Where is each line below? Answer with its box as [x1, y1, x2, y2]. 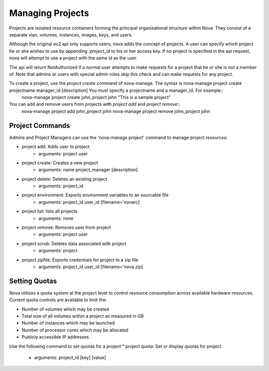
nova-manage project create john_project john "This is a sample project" [21, 94, 171, 100]
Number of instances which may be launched [21, 320, 115, 326]
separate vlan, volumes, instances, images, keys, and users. [9, 31, 133, 37]
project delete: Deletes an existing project [21, 176, 107, 182]
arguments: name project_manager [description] [38, 167, 138, 173]
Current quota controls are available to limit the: [9, 297, 107, 303]
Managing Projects [9, 7, 89, 18]
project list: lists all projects [21, 208, 78, 214]
